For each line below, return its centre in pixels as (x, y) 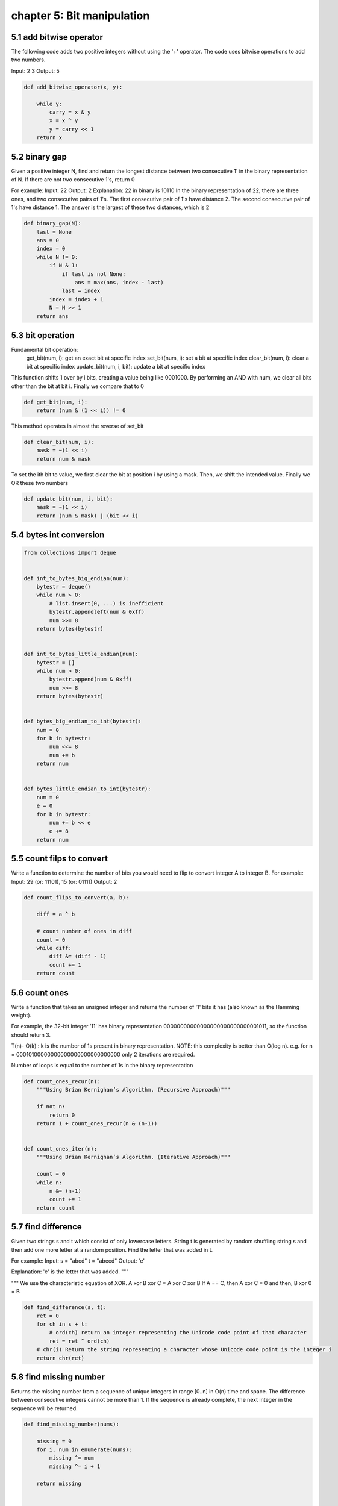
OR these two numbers (40, 483)
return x (49, 138)
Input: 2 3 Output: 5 (35, 71)
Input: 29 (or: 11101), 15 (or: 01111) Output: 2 (64, 881)
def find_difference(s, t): (65, 1308)
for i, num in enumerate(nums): (84, 1450)
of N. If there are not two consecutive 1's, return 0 (73, 180)
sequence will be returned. (44, 1408)
